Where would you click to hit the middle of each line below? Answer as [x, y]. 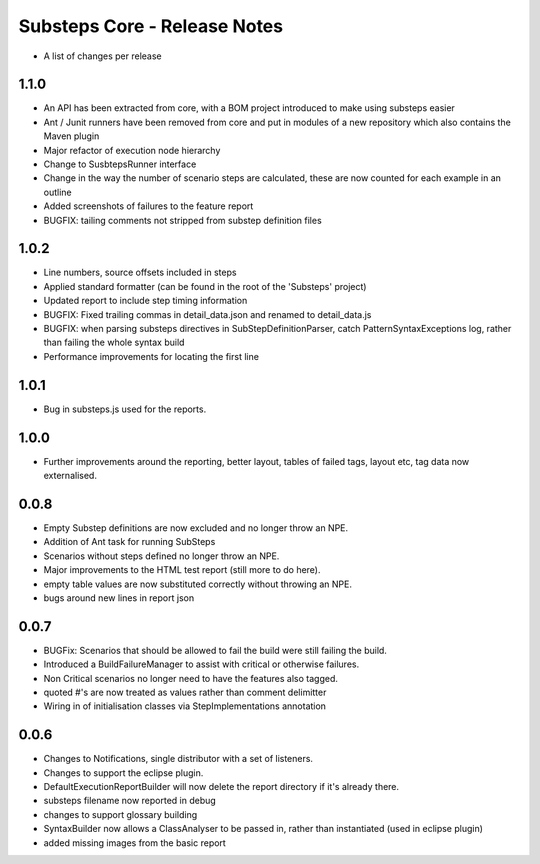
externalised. [70, 476]
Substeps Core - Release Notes [151, 26]
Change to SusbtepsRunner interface [120, 164]
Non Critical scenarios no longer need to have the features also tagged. [191, 678]
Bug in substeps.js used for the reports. [125, 409]
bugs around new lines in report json [119, 597]
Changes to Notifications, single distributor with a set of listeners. [178, 759]
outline [57, 192]
